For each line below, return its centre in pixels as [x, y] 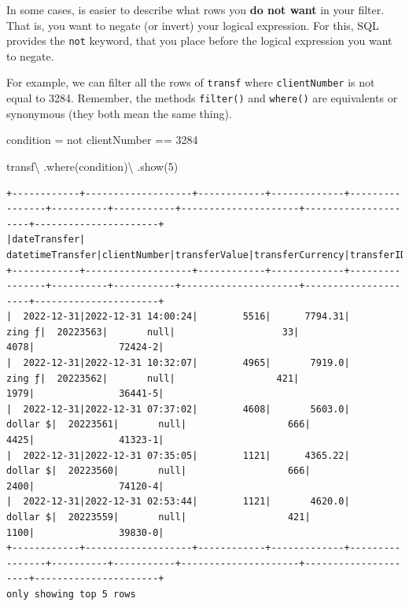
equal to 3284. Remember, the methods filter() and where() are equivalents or [202, 98]
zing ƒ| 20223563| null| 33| [153, 332]
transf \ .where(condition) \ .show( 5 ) [92, 166]
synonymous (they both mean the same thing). [119, 113]
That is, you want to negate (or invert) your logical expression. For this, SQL [193, 25]
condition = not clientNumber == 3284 [102, 140]
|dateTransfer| [46, 240]
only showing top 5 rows [71, 594]
